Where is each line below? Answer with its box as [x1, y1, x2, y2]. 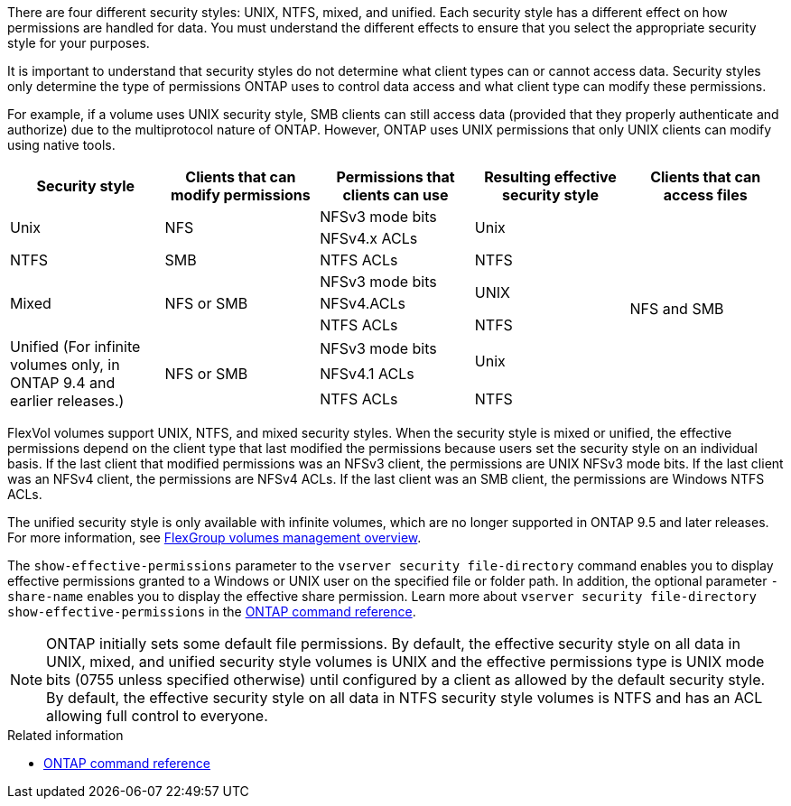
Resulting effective [484, 168, 617, 186]
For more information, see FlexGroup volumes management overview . [7, 530, 422, 545]
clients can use [342, 186, 449, 204]
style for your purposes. [7, 35, 150, 51]
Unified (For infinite [10, 338, 141, 356]
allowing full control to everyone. [46, 707, 268, 725]
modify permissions [170, 186, 311, 204]
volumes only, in [10, 356, 120, 374]
